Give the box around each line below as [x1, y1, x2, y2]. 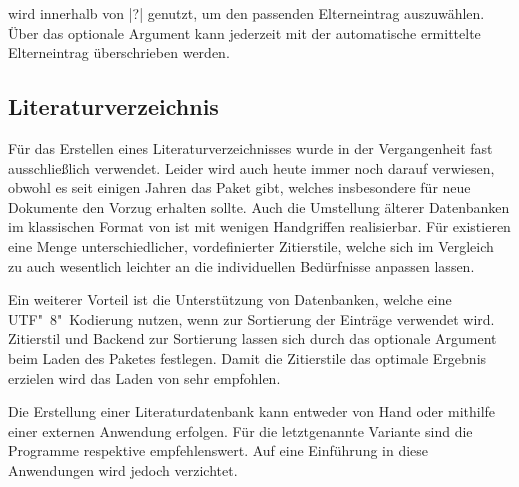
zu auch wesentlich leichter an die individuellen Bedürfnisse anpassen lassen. [8, 255, 475, 276]
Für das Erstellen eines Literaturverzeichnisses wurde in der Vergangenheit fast [8, 137, 493, 158]
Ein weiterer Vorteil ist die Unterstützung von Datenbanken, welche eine [8, 289, 452, 310]
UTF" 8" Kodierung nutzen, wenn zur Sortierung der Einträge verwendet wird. [8, 308, 495, 329]
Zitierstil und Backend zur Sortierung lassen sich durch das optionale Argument [8, 328, 497, 349]
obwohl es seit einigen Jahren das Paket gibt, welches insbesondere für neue [8, 177, 471, 198]
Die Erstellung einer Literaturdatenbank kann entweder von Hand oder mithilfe [8, 401, 496, 422]
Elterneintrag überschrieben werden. [8, 42, 230, 63]
